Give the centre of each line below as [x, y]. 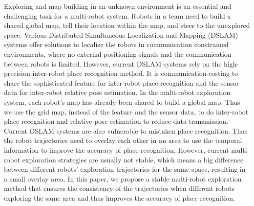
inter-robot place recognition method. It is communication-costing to [135, 73]
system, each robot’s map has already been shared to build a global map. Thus [122, 102]
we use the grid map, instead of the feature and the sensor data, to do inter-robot [126, 111]
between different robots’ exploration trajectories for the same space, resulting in [125, 169]
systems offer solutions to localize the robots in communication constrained [116, 44]
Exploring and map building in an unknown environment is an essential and [118, 6]
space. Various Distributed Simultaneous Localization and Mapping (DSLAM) [121, 34]
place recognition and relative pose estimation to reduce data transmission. [116, 121]
